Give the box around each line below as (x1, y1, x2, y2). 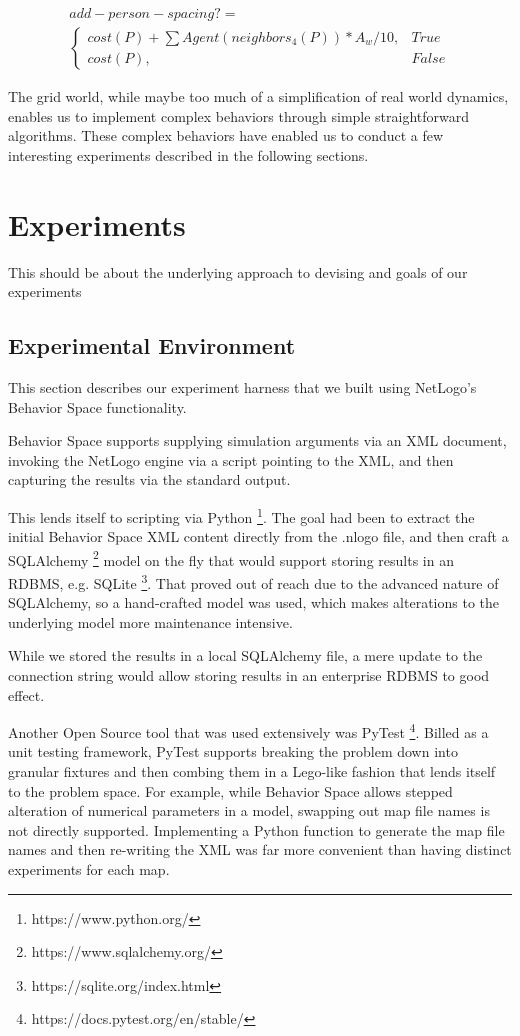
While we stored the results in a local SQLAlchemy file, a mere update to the (8, 645, 483, 666)
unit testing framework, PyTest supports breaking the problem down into (8, 741, 458, 762)
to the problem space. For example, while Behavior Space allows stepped (8, 780, 453, 801)
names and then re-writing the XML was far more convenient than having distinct (8, 839, 512, 860)
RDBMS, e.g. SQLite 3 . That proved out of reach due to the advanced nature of (8, 570, 499, 593)
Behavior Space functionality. (8, 396, 187, 417)
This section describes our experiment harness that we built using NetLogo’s (8, 376, 477, 397)
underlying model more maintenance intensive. (8, 611, 293, 632)
